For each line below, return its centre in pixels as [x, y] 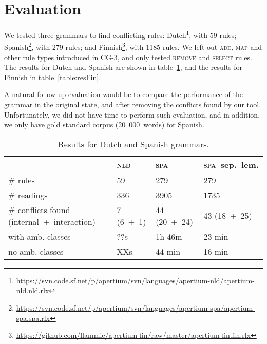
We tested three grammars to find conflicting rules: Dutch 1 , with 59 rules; [120, 34]
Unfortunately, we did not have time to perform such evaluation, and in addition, [132, 114]
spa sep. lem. [231, 164]
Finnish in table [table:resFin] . [53, 77]
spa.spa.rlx [33, 318]
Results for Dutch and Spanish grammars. [133, 144]
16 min [216, 251]
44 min [168, 251]
